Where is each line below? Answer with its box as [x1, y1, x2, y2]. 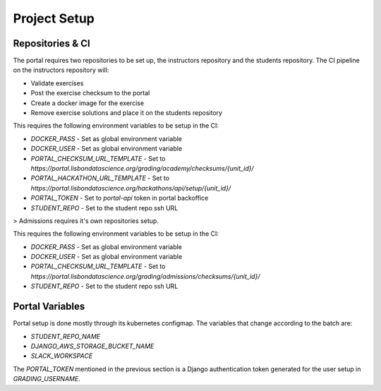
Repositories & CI [13, 37, 91, 49]
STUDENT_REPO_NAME [30, 332, 101, 340]
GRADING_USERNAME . [13, 375, 80, 383]
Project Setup [13, 11, 95, 26]
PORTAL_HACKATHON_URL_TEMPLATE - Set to [30, 174, 169, 183]
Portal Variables [13, 301, 85, 313]
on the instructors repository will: [13, 66, 109, 74]
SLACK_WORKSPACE [30, 351, 93, 360]
